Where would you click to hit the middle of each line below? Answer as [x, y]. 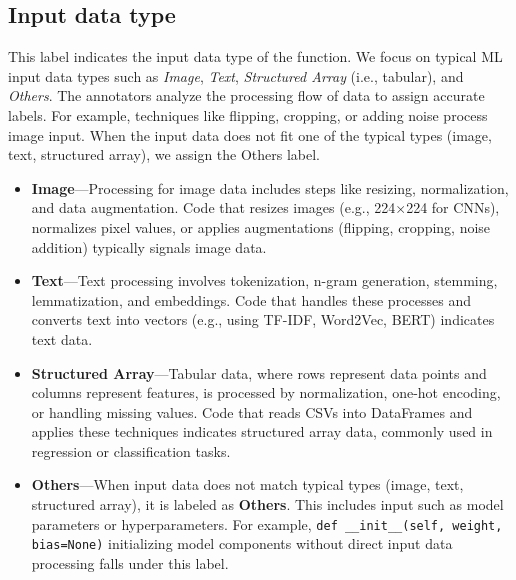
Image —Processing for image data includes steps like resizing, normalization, [270, 187]
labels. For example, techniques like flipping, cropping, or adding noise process [248, 114]
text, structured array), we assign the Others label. [164, 154]
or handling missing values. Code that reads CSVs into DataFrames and [252, 411]
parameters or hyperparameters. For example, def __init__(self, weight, [267, 523]
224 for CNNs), [453, 207]
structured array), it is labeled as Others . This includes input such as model [267, 504]
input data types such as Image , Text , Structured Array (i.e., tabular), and [236, 75]
